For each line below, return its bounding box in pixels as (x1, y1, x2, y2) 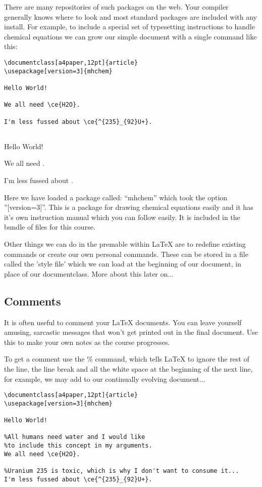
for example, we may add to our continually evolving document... (4, 373, 205, 384)
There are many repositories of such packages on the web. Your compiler (4, 2, 229, 12)
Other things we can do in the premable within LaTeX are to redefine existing (4, 239, 246, 249)
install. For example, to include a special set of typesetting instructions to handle (4, 21, 255, 32)
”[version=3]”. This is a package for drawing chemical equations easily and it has (4, 202, 253, 212)
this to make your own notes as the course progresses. (4, 336, 170, 347)
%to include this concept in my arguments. (4, 442, 152, 450)
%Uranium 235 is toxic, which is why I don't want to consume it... (4, 467, 239, 475)
